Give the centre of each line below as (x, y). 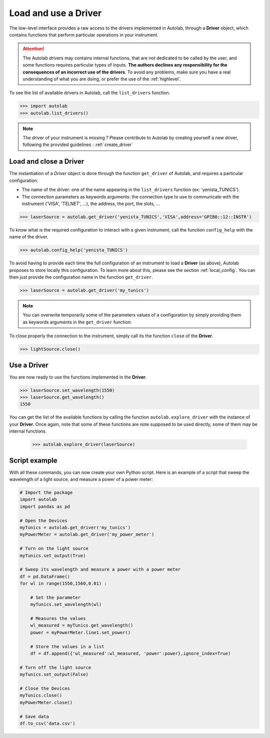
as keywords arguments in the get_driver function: (77, 322)
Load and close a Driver (47, 162)
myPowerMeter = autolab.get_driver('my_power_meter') (87, 534)
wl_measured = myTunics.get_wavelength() (82, 625)
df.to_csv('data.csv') (47, 723)
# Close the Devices (45, 688)
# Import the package (46, 493)
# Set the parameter (55, 597)
